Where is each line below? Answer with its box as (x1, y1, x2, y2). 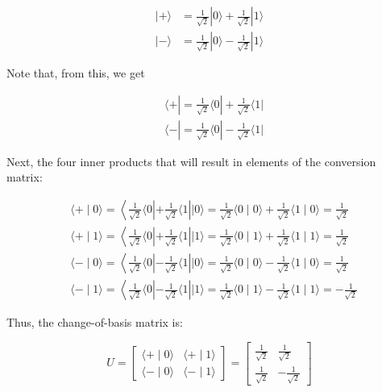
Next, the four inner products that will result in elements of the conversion (6, 152, 376, 169)
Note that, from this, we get (6, 65, 145, 81)
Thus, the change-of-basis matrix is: (6, 314, 183, 331)
